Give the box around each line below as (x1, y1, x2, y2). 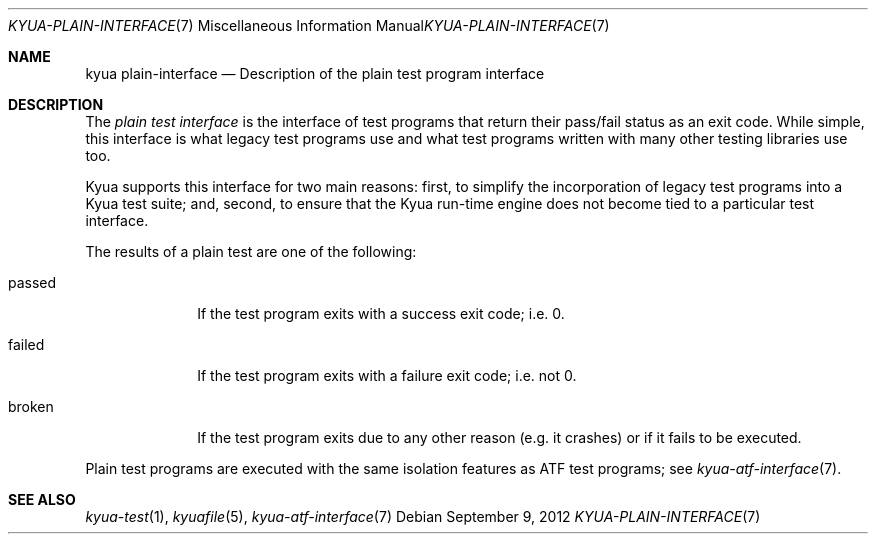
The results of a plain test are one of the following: (85, 243, 417, 260)
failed (8, 336, 45, 353)
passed (8, 274, 57, 291)
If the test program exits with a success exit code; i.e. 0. (197, 305, 565, 322)
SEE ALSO (8, 491, 76, 508)
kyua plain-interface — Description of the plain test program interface (85, 65, 545, 82)
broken (8, 398, 54, 415)
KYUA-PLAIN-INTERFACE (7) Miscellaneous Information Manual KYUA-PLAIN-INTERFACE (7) (8, 17, 610, 34)
